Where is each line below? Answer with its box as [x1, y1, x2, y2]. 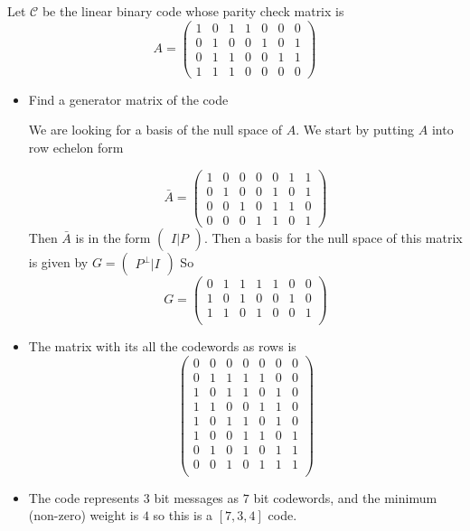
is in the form [75, 228, 151, 247]
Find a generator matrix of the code [28, 89, 229, 108]
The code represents [28, 488, 140, 507]
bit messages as [154, 488, 240, 507]
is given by [28, 252, 89, 271]
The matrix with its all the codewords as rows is [28, 336, 296, 355]
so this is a [153, 506, 213, 525]
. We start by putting [296, 120, 415, 139]
